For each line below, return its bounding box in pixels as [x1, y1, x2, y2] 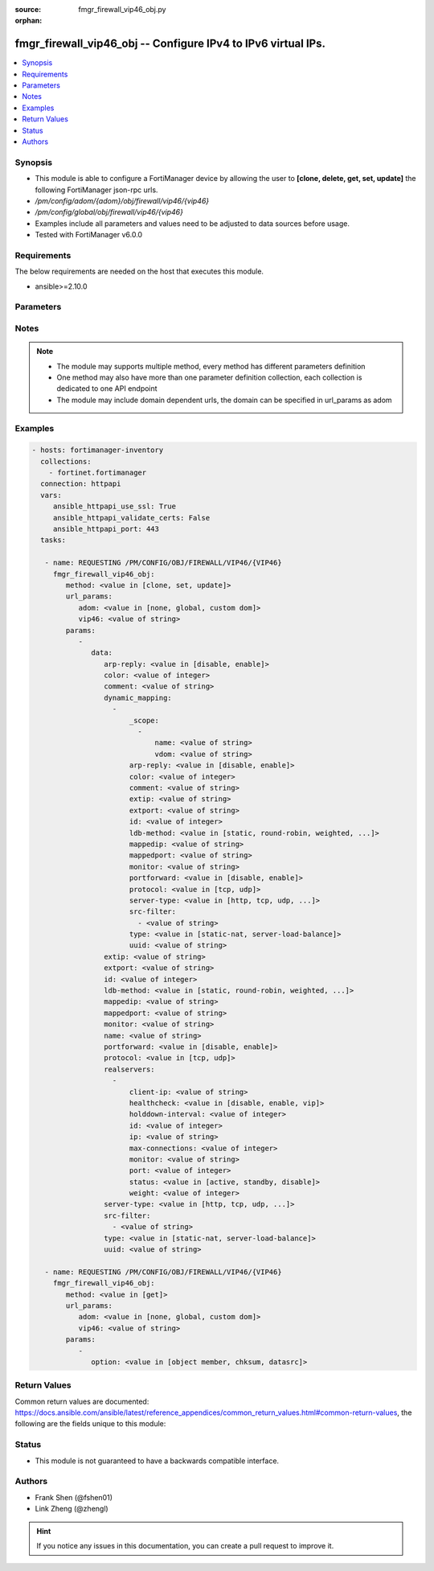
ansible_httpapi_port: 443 [52, 524, 160, 534]
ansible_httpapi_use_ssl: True [52, 502, 177, 511]
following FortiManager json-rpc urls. [35, 185, 158, 195]
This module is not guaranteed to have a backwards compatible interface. [35, 1456, 280, 1466]
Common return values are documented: [14, 1396, 149, 1406]
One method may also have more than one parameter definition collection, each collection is [56, 372, 362, 382]
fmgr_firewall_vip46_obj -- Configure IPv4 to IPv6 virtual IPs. [14, 37, 325, 51]
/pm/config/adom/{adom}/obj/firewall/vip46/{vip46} [35, 195, 210, 205]
